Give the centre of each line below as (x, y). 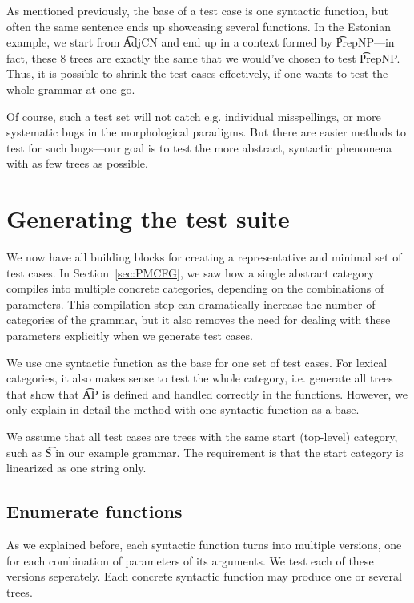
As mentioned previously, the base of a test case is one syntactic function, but (197, 10)
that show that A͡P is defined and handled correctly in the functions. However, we (207, 393)
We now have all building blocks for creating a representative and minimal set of (204, 257)
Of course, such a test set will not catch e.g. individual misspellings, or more (194, 116)
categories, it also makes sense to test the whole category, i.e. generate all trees (200, 378)
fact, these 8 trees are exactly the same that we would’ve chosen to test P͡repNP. (203, 57)
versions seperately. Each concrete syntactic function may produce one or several (204, 576)
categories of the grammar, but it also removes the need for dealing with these (199, 320)
